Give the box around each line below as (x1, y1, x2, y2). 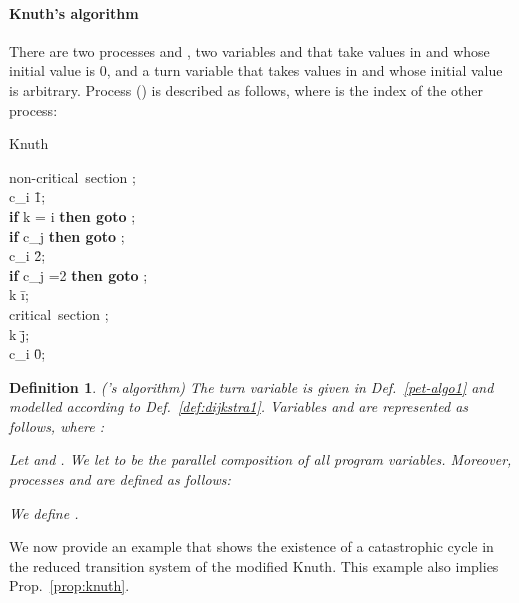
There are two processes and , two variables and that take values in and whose (9, 40, 490, 61)
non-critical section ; (9, 166, 136, 187)
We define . (9, 502, 79, 523)
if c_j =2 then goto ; (9, 264, 148, 285)
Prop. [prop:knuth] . (9, 575, 130, 596)
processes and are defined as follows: (9, 469, 231, 490)
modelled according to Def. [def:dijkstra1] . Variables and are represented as (9, 396, 469, 417)
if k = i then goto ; (9, 205, 136, 226)
